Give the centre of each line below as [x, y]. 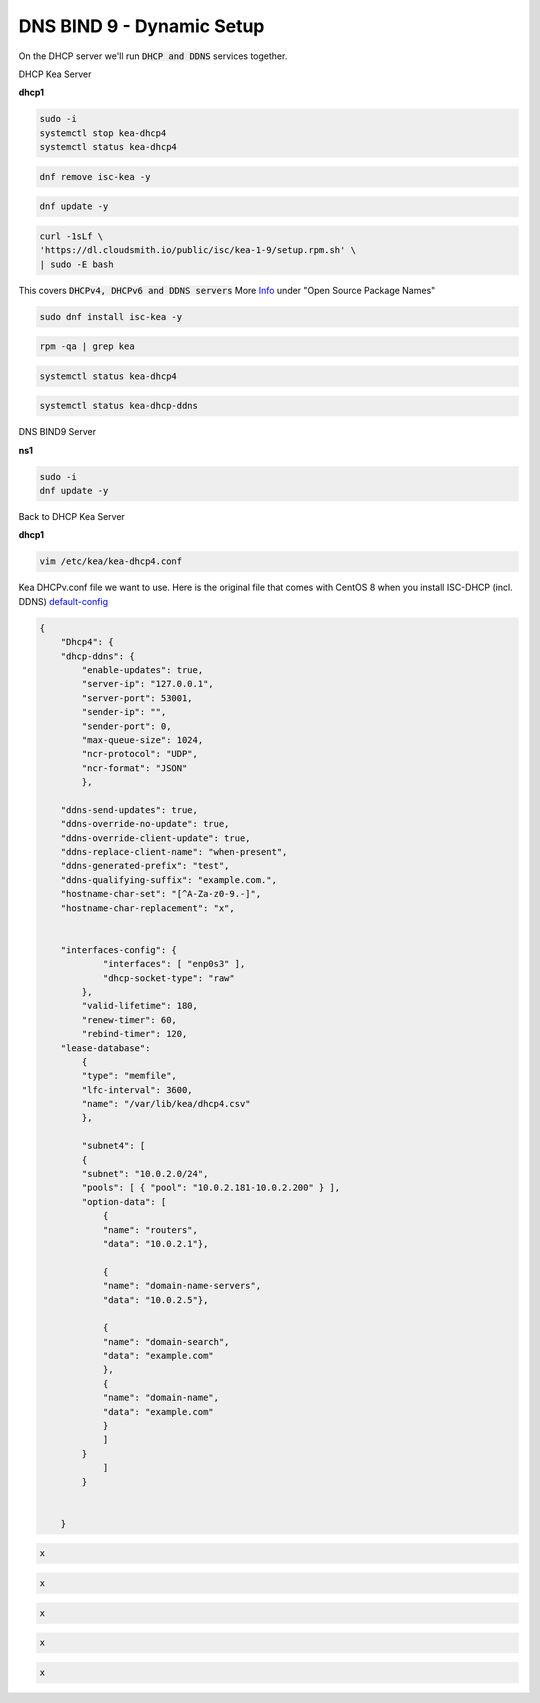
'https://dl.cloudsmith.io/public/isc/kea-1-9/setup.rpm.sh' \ [198, 250]
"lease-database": [105, 1048]
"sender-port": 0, [126, 726]
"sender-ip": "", [124, 712]
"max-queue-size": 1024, [142, 739]
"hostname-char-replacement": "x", [147, 908]
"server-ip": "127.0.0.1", [147, 684]
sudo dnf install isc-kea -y [111, 316]
